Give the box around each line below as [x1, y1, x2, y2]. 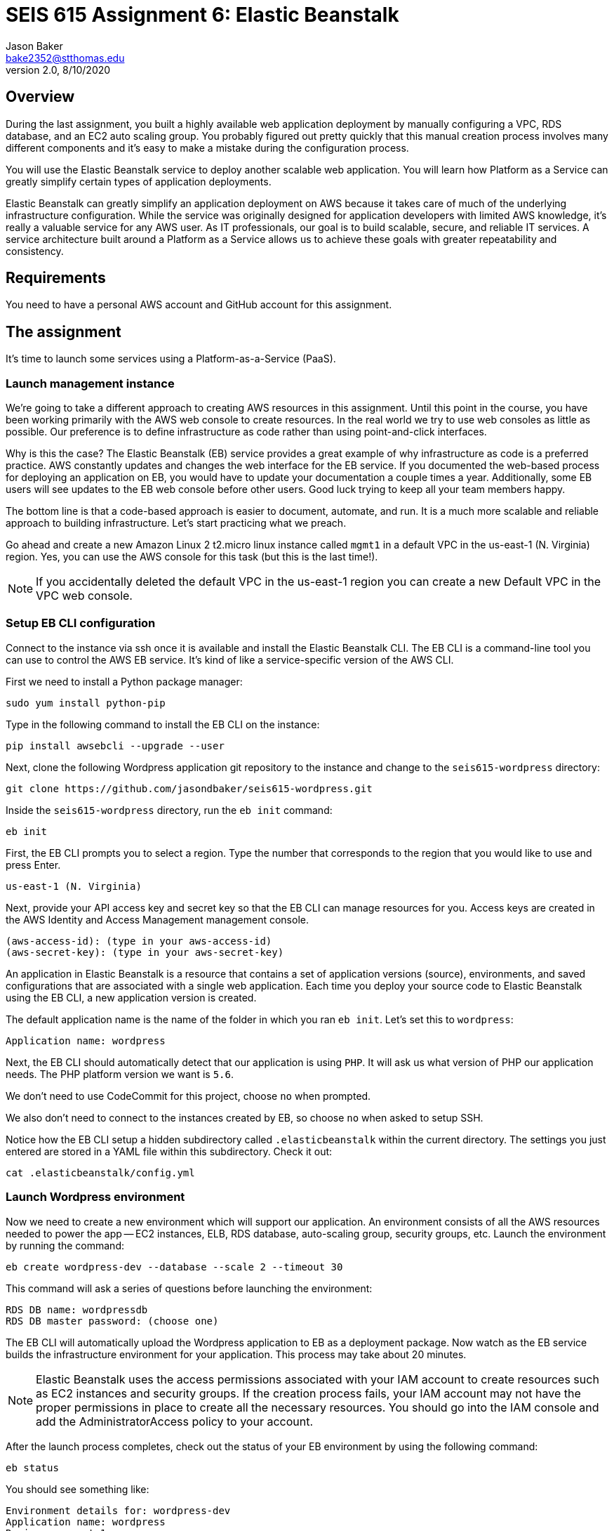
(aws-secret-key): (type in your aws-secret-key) [6, 946, 284, 958]
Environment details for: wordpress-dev [6, 1504, 231, 1516]
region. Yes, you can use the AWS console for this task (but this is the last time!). [6, 551, 378, 563]
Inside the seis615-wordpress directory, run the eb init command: [6, 803, 333, 816]
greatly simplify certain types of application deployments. [6, 175, 272, 188]
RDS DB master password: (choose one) [6, 1315, 219, 1327]
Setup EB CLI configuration [6, 616, 156, 631]
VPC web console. [36, 589, 133, 603]
